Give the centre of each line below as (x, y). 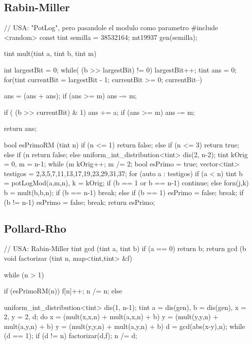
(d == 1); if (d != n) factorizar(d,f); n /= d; (71, 335)
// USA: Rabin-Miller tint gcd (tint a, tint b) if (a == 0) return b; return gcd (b (125, 248)
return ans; (20, 128)
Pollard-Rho (35, 228)
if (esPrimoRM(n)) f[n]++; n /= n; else (63, 291)
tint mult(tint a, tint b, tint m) (50, 53)
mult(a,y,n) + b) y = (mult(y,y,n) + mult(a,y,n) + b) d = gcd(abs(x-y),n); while (125, 326)
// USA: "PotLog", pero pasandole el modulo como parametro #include (111, 27)
